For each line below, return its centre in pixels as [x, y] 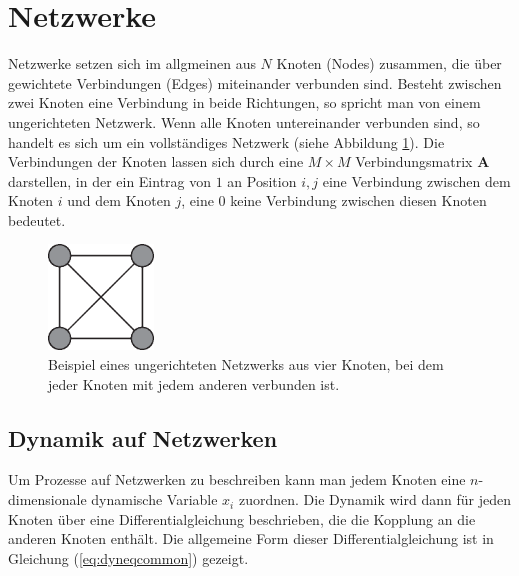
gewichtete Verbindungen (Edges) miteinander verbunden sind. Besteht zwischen [255, 82]
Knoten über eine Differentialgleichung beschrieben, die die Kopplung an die [242, 518]
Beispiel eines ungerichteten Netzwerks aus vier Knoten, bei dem [246, 364]
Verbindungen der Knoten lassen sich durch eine [156, 161]
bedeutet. [37, 219]
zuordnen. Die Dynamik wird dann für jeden [374, 499]
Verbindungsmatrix [414, 161]
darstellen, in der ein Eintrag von [110, 180]
